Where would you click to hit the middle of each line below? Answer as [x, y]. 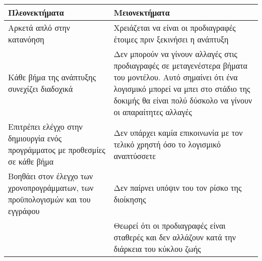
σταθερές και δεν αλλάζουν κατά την [175, 237]
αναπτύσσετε [135, 155]
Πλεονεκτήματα [36, 12]
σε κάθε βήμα [31, 161]
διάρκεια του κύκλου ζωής [157, 249]
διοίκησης [130, 199]
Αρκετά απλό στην [39, 28]
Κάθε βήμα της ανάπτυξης [52, 77]
